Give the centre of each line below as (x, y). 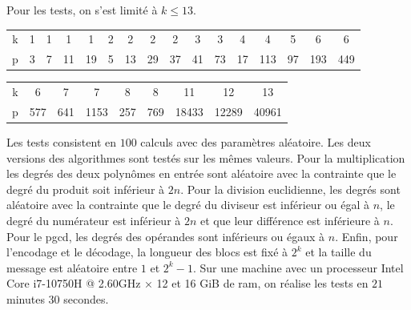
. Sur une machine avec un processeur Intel (298, 267)
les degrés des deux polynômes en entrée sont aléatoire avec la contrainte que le (201, 173)
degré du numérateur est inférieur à (94, 220)
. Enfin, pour (367, 236)
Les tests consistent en (62, 141)
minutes (26, 298)
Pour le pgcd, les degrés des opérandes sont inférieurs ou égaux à (166, 236)
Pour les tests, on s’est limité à (82, 10)
